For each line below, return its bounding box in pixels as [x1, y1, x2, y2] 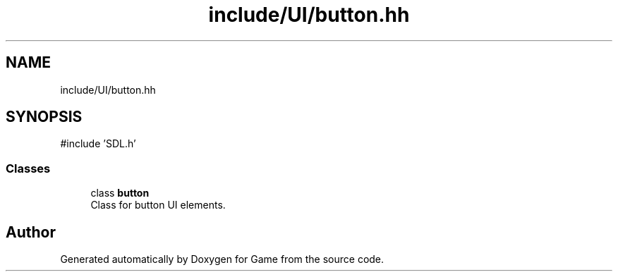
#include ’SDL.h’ [60, 137, 136, 150]
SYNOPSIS [6, 108, 83, 126]
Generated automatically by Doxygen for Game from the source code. [60, 253, 384, 266]
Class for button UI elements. [90, 199, 226, 211]
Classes [6, 161, 51, 176]
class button [90, 187, 150, 199]
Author [6, 223, 56, 241]
